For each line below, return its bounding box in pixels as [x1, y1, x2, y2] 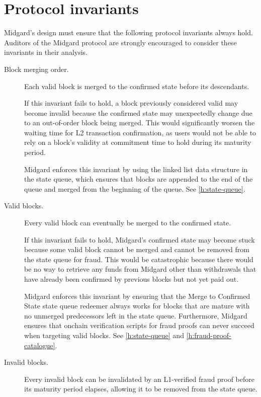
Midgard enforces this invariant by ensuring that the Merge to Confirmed [24, 290, 250, 301]
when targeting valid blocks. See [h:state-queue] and [24, 330, 184, 340]
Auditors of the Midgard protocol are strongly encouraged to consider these [4, 37, 237, 47]
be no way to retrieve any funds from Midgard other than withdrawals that [24, 264, 256, 274]
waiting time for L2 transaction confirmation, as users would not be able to [24, 127, 256, 137]
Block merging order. [4, 63, 69, 74]
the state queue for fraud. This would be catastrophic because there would [24, 254, 253, 264]
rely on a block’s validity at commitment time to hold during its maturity [24, 137, 251, 147]
